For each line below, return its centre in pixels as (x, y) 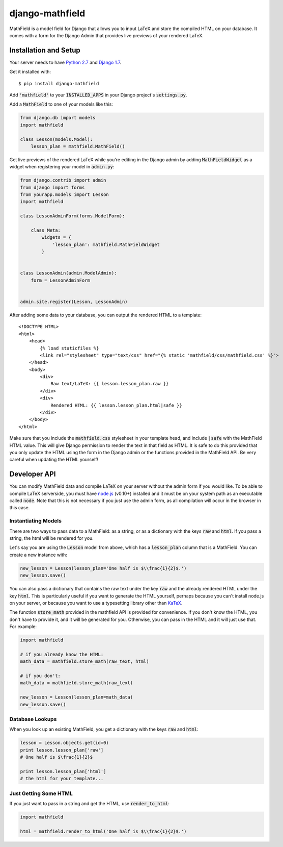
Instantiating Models (36, 521)
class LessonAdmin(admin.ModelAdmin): (68, 273)
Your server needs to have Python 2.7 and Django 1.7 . (65, 62)
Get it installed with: (30, 72)
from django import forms (52, 187)
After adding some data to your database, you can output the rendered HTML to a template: (106, 315)
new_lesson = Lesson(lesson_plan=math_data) (77, 697)
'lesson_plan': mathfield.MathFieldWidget (106, 244)
